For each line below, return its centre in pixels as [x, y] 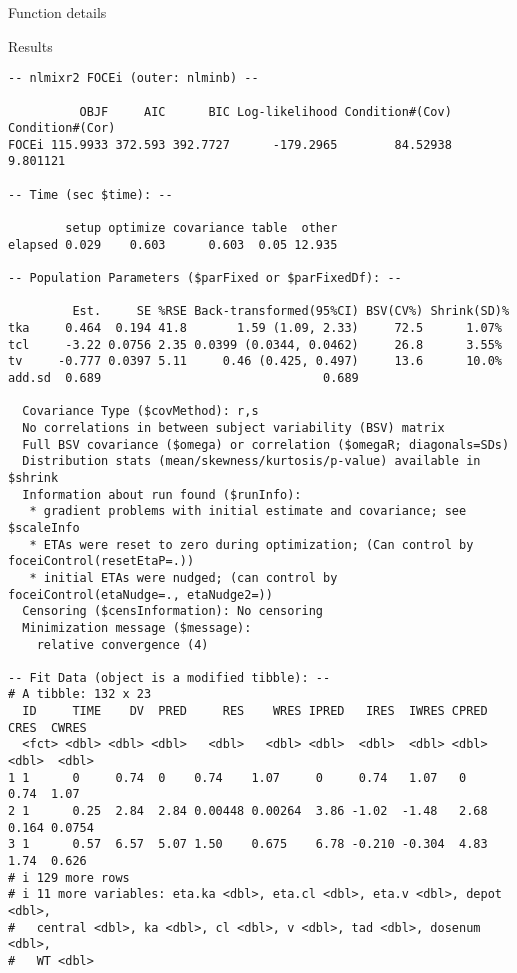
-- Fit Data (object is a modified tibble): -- [169, 677]
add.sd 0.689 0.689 [183, 378]
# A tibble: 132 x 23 [80, 694]
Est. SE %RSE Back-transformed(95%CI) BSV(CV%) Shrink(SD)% [291, 311]
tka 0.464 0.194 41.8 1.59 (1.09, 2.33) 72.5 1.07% [255, 328]
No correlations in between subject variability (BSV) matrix [233, 427]
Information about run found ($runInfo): [162, 494]
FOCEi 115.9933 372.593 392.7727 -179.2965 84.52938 [230, 144]
